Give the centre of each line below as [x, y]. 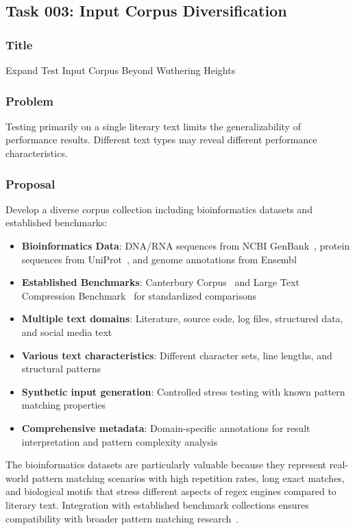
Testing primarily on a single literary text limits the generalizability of [153, 126]
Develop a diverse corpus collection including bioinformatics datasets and [159, 209]
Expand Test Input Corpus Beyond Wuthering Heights [121, 70]
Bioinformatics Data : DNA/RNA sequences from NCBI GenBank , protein [186, 245]
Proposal [30, 183]
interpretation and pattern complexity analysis [120, 441]
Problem [29, 100]
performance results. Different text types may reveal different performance [161, 140]
